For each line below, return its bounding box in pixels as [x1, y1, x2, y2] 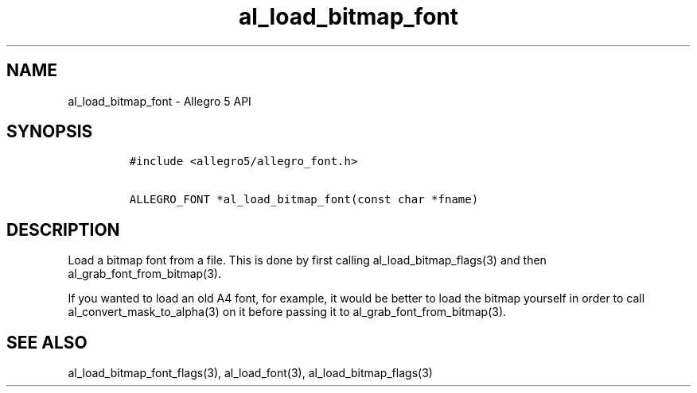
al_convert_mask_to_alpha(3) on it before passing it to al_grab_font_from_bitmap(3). [68, 305, 507, 319]
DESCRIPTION [6, 219, 120, 240]
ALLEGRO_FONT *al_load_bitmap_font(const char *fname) [129, 193, 479, 206]
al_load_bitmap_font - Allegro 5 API [68, 94, 251, 108]
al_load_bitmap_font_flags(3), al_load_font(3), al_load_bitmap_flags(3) [68, 366, 433, 380]
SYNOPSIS [6, 121, 93, 142]
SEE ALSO [6, 332, 88, 353]
